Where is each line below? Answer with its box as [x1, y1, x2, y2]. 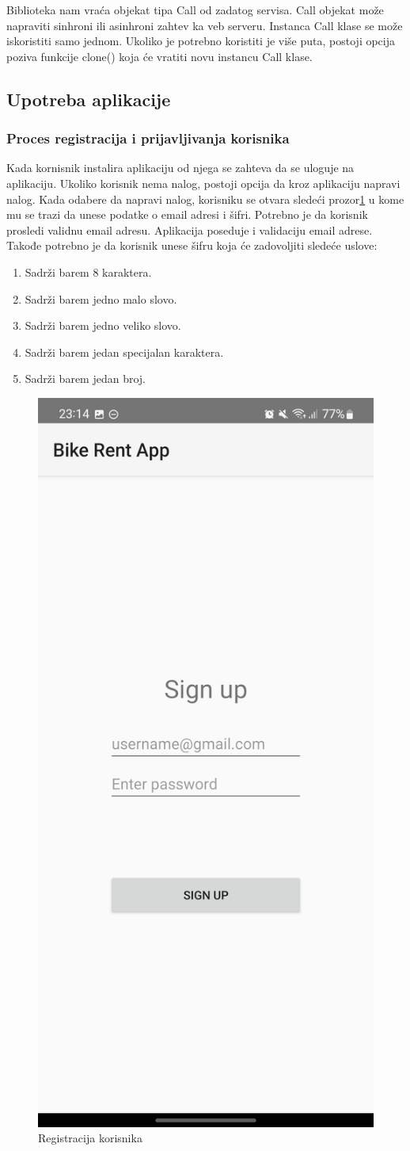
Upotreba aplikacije [6, 86, 171, 111]
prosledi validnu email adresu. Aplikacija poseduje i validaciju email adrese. [6, 221, 373, 238]
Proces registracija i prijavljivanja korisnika [6, 128, 290, 148]
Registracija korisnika [38, 1130, 142, 1146]
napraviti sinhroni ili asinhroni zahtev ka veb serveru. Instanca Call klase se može [6, 17, 403, 33]
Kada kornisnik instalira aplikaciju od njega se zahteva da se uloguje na [6, 159, 355, 176]
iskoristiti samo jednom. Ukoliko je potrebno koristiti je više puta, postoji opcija [6, 33, 396, 49]
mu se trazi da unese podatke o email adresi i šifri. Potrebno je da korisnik [6, 206, 368, 223]
